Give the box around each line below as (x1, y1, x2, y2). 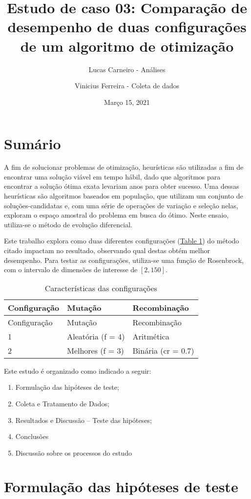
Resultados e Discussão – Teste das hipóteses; (15, 415, 152, 425)
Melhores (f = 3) (67, 344, 124, 356)
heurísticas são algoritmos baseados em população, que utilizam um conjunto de (4, 191, 243, 200)
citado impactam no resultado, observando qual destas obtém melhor (4, 245, 210, 255)
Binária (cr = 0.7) (132, 344, 194, 356)
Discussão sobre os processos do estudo (15, 447, 132, 458)
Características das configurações (44, 282, 157, 294)
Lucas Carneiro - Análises (88, 64, 166, 74)
